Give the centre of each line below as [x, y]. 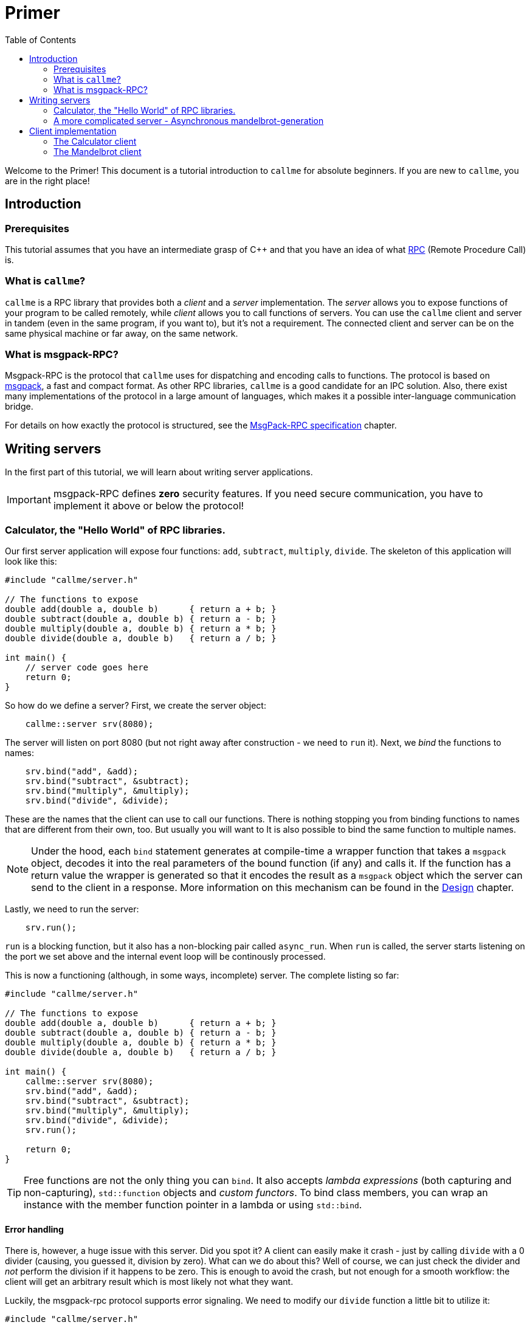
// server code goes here [87, 668]
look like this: [31, 562]
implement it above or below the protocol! [149, 506]
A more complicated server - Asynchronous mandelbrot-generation [189, 120]
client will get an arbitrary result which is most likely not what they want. [149, 1282]
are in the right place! [47, 181]
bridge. [19, 407]
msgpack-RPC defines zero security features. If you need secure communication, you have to [268, 494]
